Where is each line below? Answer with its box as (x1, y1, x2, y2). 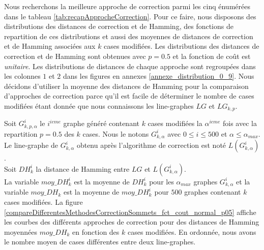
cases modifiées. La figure (4, 196, 83, 207)
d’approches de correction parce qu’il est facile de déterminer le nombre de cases (4, 90, 254, 101)
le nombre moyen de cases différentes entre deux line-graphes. (4, 236, 196, 247)
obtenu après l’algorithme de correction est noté (76, 140, 226, 150)
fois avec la (222, 118, 257, 129)
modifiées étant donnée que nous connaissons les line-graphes (4, 100, 194, 111)
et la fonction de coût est (172, 50, 251, 61)
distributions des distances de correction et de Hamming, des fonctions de (4, 21, 233, 32)
